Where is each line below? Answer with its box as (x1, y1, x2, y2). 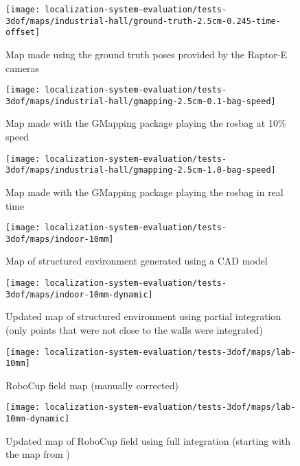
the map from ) (5, 447, 70, 461)
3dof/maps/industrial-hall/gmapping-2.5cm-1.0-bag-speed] (5, 165, 276, 175)
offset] (5, 27, 41, 38)
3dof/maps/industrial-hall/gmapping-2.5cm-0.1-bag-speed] (5, 96, 276, 106)
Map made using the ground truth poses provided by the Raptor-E (5, 47, 287, 61)
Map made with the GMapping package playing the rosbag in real (5, 184, 284, 199)
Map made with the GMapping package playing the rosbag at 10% (5, 116, 286, 130)
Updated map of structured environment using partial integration (5, 309, 281, 323)
